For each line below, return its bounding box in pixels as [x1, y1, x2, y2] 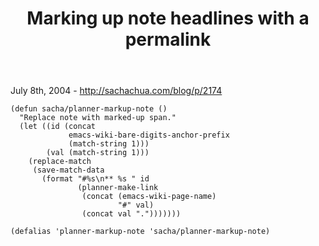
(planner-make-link [77, 183, 159, 193]
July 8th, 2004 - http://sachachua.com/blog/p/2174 [10, 85, 223, 97]
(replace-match [28, 157, 92, 167]
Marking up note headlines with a [26, 7, 310, 30]
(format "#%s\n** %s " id [41, 174, 150, 184]
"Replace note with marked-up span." [19, 113, 177, 123]
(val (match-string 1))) [46, 148, 150, 158]
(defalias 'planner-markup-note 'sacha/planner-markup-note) [10, 227, 271, 237]
